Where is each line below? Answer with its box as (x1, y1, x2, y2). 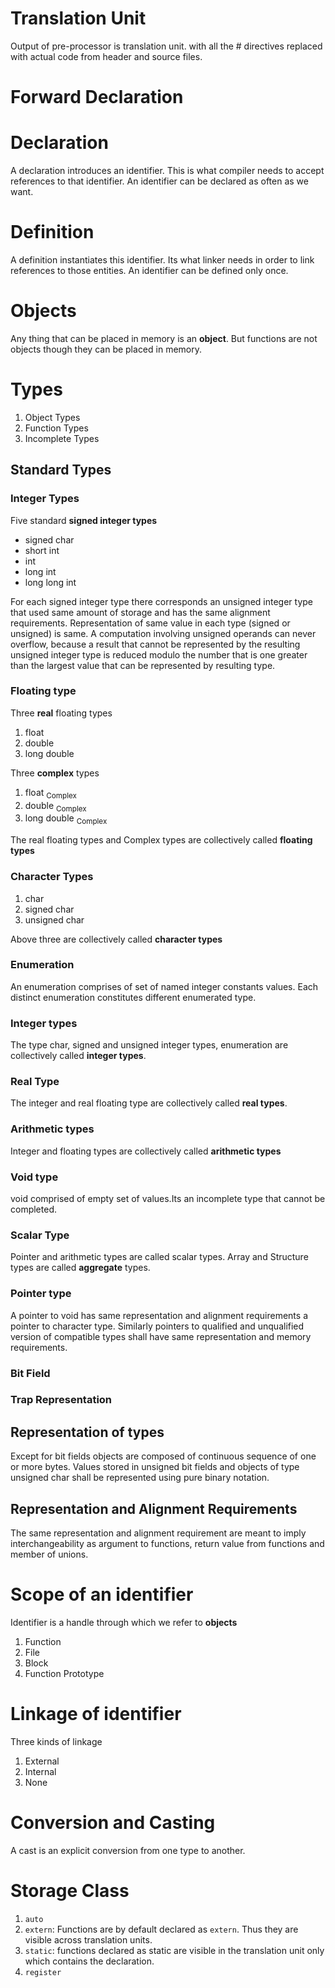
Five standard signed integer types (10, 514, 158, 526)
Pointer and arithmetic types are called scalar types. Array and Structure (10, 1251, 309, 1263)
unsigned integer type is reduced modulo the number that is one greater (10, 648, 308, 661)
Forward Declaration (10, 86, 184, 109)
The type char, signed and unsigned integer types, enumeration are (10, 1039, 289, 1051)
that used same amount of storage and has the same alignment (10, 606, 271, 618)
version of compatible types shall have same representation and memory (10, 1330, 312, 1342)
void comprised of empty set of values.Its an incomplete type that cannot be (10, 1193, 326, 1205)
